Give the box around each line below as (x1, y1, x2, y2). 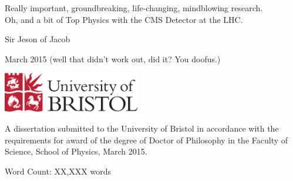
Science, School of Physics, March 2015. (5, 145, 147, 157)
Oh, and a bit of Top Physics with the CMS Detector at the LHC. (5, 13, 243, 25)
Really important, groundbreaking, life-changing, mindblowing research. (5, 2, 263, 14)
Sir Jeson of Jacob (5, 33, 70, 45)
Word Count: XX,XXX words (5, 165, 112, 177)
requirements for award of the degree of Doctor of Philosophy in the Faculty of (5, 133, 288, 146)
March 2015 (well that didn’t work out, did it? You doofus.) (5, 52, 221, 65)
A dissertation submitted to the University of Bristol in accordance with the (5, 122, 279, 134)
